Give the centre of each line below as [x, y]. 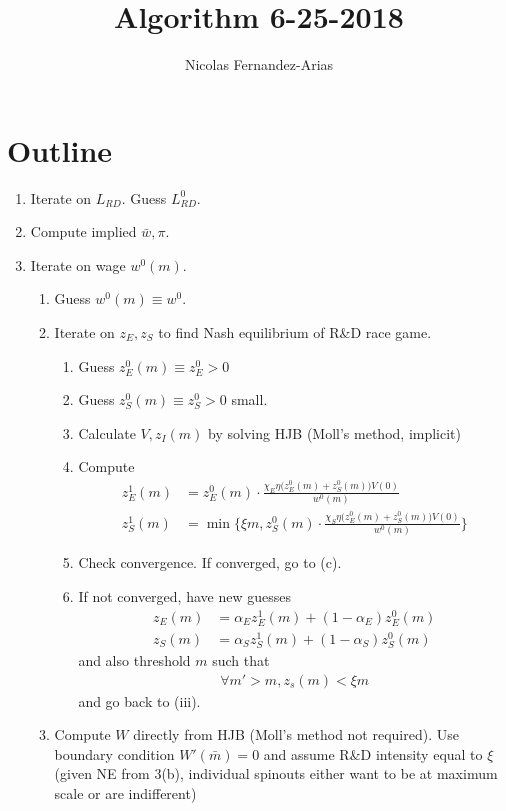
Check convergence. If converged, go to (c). [210, 562]
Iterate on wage [78, 264]
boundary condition [114, 753]
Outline [60, 149]
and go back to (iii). [139, 700]
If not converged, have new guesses [184, 595]
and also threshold [134, 660]
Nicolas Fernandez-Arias [259, 64]
